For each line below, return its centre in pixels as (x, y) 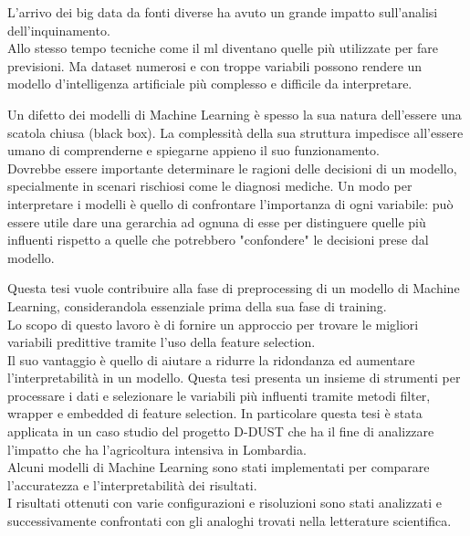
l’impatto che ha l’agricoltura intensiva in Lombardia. (157, 449)
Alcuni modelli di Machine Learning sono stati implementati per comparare (219, 467)
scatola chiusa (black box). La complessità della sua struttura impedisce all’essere (235, 132)
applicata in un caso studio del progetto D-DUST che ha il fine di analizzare (221, 431)
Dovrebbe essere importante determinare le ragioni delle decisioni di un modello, (232, 168)
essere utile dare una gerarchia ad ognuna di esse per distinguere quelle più (217, 221)
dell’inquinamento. (59, 30)
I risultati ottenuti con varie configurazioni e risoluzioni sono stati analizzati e (225, 503)
